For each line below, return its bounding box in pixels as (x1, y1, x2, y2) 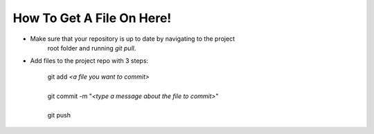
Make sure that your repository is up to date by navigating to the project (30, 35, 235, 43)
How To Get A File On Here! (12, 10, 172, 26)
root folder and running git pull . (47, 44, 136, 52)
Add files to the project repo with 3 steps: (30, 57, 149, 65)
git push (47, 111, 71, 119)
